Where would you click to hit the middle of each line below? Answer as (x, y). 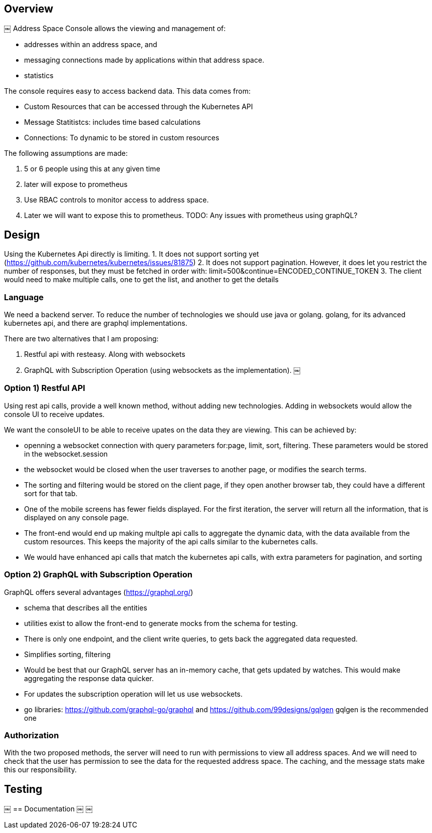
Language (24, 297)
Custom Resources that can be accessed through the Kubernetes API (139, 107)
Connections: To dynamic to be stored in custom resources (122, 138)
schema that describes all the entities (86, 607)
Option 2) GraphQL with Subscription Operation (98, 575)
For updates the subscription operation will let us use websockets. (134, 694)
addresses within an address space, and (91, 45)
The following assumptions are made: (66, 153)
